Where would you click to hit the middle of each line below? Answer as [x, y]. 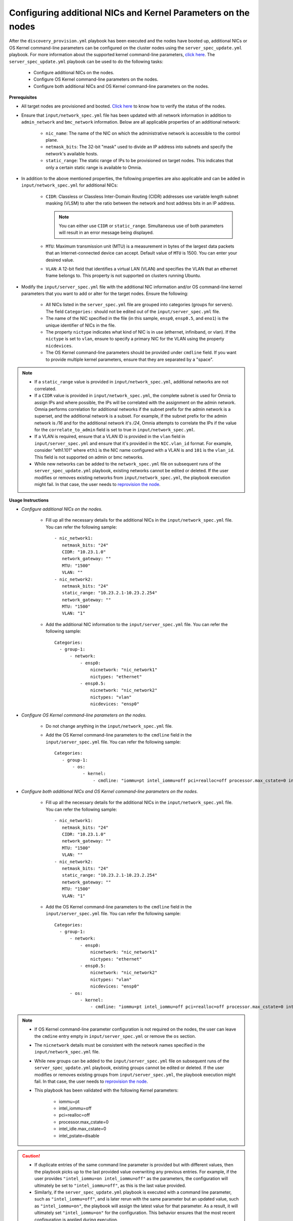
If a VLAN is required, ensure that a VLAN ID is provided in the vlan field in [110, 437]
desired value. [60, 260]
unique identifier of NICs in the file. [81, 325]
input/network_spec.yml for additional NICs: [70, 185]
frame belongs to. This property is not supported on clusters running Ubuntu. [123, 275]
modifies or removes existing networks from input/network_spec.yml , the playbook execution [132, 477]
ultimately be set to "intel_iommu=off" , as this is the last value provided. [110, 1185]
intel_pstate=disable [79, 1136]
